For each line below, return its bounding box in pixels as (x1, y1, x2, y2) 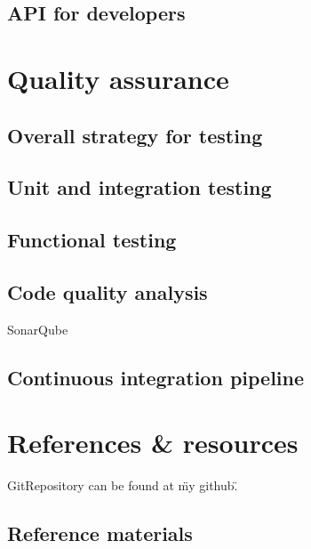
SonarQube (7, 319, 68, 338)
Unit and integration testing (7, 174, 272, 201)
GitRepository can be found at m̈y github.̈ (7, 476, 238, 495)
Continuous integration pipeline (7, 363, 305, 391)
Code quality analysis (7, 278, 208, 305)
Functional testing (7, 226, 177, 254)
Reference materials (7, 520, 193, 547)
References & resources (7, 424, 299, 461)
